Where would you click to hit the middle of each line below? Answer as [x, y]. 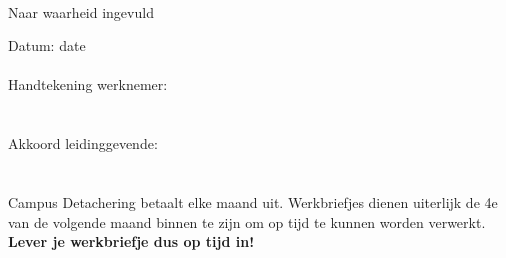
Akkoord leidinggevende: [83, 143]
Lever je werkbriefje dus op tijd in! [131, 241]
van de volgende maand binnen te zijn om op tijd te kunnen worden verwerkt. [247, 221]
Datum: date [47, 45]
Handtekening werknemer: [88, 84]
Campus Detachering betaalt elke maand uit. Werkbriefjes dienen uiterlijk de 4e [253, 201]
